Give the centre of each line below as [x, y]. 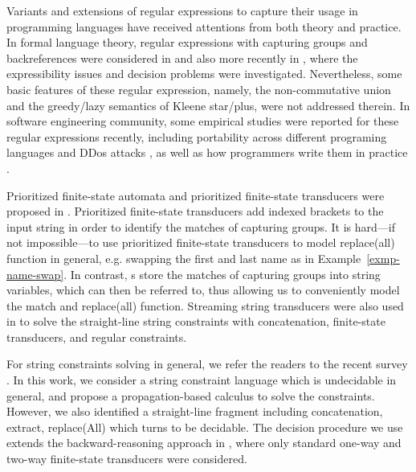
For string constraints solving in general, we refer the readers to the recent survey [207, 364]
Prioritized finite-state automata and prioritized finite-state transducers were [196, 195]
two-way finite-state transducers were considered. [127, 459]
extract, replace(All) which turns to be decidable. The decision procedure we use [205, 427]
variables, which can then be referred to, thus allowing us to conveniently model [203, 290]
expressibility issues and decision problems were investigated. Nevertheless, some [204, 74]
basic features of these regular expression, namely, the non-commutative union [199, 89]
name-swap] [35, 274]
